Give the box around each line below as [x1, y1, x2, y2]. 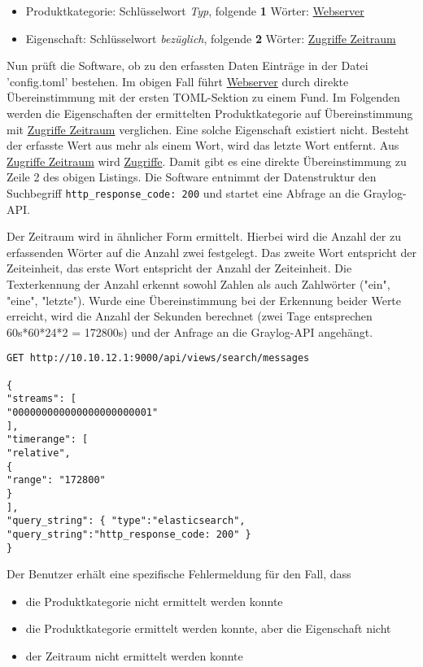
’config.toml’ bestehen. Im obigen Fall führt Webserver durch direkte [7, 72, 349, 89]
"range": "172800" [7, 474, 106, 486]
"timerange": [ [7, 434, 89, 446]
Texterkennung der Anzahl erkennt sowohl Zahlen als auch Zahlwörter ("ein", [7, 275, 390, 292]
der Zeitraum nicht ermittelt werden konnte [25, 647, 243, 664]
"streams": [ [7, 393, 76, 405]
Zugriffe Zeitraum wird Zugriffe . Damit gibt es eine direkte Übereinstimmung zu [7, 152, 407, 169]
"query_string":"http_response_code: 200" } [7, 528, 251, 540]
